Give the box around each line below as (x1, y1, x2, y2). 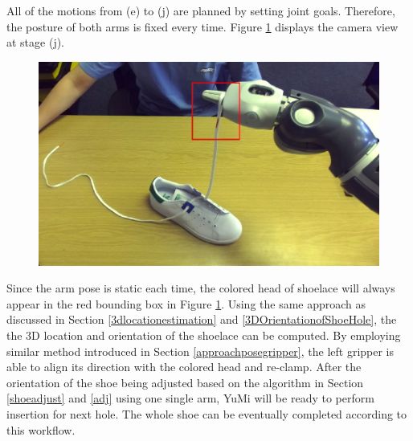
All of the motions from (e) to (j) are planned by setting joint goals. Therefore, (6, 2, 395, 18)
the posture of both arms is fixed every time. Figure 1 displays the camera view (6, 18, 399, 35)
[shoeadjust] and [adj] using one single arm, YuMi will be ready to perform (6, 390, 374, 406)
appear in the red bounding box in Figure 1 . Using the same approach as (6, 295, 366, 312)
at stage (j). (6, 34, 65, 51)
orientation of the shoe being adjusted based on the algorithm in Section (6, 374, 364, 390)
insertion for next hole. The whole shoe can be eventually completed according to (6, 405, 407, 422)
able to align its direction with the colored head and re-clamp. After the (6, 358, 362, 375)
